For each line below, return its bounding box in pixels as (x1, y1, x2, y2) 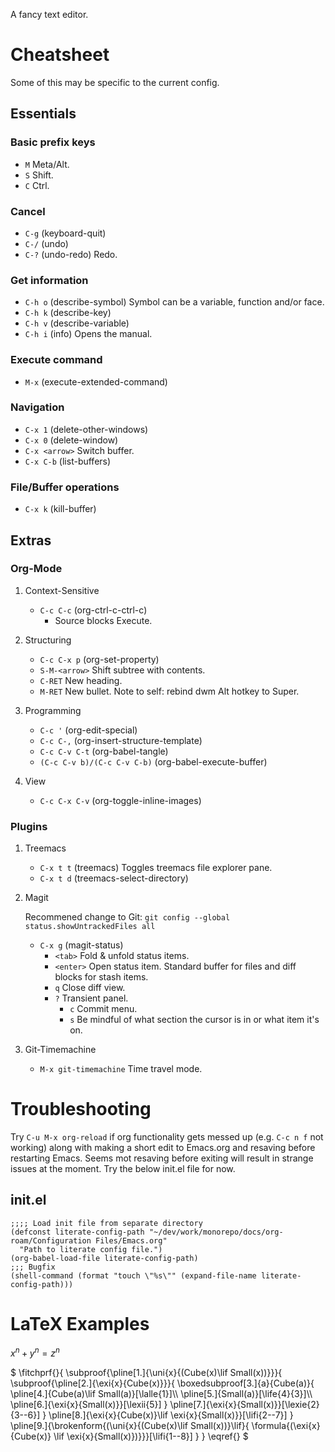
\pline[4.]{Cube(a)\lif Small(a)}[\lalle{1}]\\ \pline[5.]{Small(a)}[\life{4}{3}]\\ (10, 1388, 313, 1400)
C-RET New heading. (39, 674, 123, 686)
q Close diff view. (54, 982, 126, 994)
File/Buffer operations (10, 480, 120, 494)
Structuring (24, 634, 72, 646)
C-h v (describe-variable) (24, 317, 130, 329)
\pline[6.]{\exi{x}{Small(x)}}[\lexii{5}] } (10, 1399, 168, 1411)
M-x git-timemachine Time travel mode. (39, 1063, 203, 1075)
